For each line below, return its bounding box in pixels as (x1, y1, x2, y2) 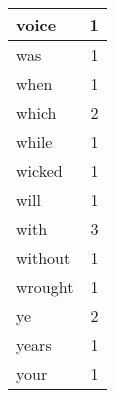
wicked (16, 159, 63, 182)
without (16, 246, 71, 269)
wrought (16, 275, 74, 298)
